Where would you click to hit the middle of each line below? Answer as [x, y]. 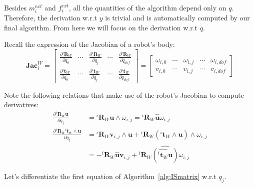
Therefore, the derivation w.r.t [51, 18]
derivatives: [21, 104]
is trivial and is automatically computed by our [177, 18]
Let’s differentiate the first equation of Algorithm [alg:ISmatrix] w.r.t [110, 176]
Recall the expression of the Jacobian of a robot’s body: [89, 44]
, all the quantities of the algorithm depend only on [147, 7]
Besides [15, 7]
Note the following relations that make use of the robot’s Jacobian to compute [124, 94]
